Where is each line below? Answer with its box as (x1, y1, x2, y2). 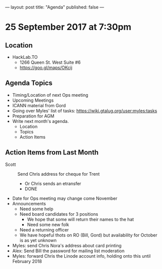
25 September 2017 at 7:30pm (5, 22, 132, 33)
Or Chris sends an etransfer (24, 180, 81, 187)
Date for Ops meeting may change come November (12, 195, 118, 201)
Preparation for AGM (12, 113, 54, 119)
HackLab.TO (12, 54, 38, 60)
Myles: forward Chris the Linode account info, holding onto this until (12, 253, 151, 259)
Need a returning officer (19, 227, 69, 232)
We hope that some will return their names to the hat (27, 216, 134, 222)
